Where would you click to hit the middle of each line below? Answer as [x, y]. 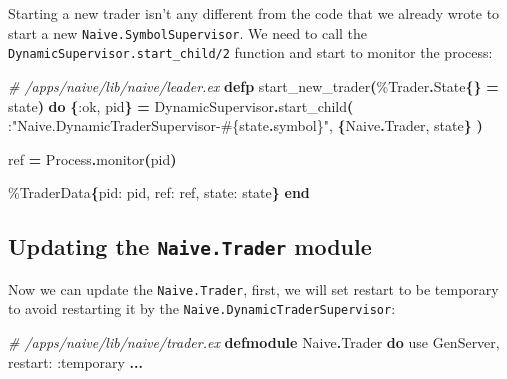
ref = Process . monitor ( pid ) [92, 158]
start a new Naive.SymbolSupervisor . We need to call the [188, 32]
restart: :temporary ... [76, 361]
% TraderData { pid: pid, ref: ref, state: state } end [159, 192]
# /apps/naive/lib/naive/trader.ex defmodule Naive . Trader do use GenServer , [254, 341]
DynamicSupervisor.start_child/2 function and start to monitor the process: [250, 52]
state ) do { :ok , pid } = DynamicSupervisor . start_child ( [181, 105]
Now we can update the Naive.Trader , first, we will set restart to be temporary [253, 288]
